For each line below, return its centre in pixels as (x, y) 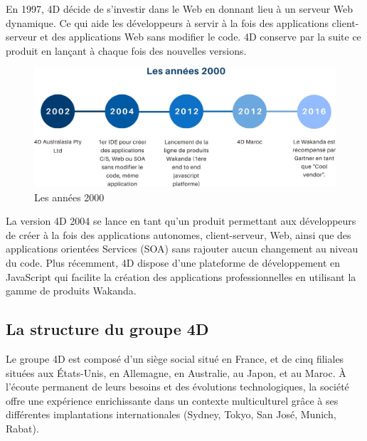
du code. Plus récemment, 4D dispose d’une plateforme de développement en (173, 263)
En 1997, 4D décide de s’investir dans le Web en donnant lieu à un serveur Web (180, 9)
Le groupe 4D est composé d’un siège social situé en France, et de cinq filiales (175, 359)
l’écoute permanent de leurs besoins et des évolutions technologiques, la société (177, 387)
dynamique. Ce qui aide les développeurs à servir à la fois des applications (167, 22)
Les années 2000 (69, 197)
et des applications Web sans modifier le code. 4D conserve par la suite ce (201, 37)
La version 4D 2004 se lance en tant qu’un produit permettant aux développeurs (181, 221)
